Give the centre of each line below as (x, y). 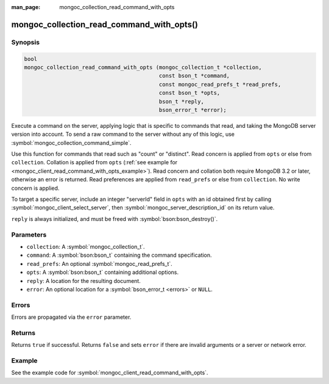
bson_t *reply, (181, 101)
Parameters (29, 234)
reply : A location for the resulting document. (84, 281)
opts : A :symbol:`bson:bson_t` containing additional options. (103, 272)
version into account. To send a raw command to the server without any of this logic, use (123, 134)
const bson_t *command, (194, 76)
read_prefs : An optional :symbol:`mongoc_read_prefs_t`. (100, 264)
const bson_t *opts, (189, 93)
